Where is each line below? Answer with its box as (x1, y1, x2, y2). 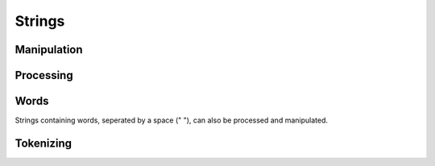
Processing (14, 68, 73, 82)
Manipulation (14, 43, 84, 56)
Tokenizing (14, 136, 72, 150)
